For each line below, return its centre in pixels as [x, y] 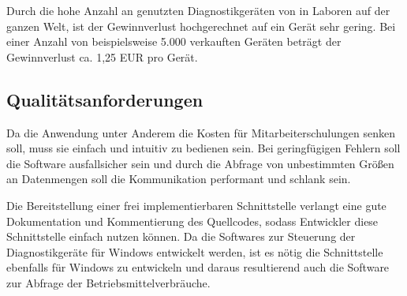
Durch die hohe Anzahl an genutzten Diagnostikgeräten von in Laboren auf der [198, 10]
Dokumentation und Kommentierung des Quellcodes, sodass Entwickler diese [192, 221]
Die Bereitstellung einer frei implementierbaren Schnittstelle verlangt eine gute [196, 205]
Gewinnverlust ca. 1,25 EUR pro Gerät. [102, 56]
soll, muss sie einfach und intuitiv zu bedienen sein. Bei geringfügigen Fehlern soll [203, 148]
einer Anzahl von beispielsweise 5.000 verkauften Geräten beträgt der [174, 41]
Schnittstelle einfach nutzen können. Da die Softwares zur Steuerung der [181, 236]
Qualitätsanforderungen [105, 99]
